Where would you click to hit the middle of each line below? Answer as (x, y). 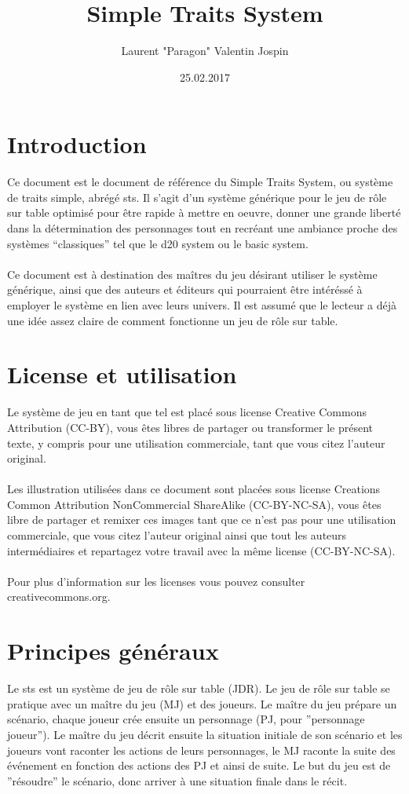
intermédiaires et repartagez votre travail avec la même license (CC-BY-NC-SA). (201, 550)
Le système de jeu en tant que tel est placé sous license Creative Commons (187, 412)
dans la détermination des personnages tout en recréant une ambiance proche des (203, 228)
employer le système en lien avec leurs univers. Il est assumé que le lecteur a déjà (202, 305)
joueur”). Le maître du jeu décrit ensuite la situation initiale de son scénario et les (205, 734)
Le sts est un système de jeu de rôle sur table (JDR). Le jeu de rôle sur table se (199, 688)
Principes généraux (113, 651)
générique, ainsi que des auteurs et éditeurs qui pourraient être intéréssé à (185, 289)
